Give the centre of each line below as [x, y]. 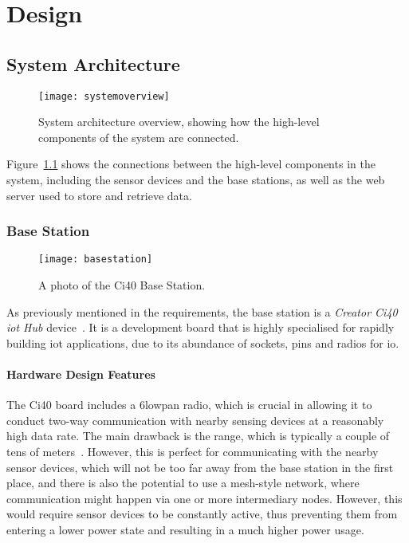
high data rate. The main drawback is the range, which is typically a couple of [198, 436]
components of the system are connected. [139, 137]
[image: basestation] [96, 260]
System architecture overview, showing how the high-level [179, 122]
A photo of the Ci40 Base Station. [122, 285]
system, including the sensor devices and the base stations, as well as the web [196, 180]
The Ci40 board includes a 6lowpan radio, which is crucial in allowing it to [189, 405]
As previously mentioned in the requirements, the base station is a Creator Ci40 [202, 311]
